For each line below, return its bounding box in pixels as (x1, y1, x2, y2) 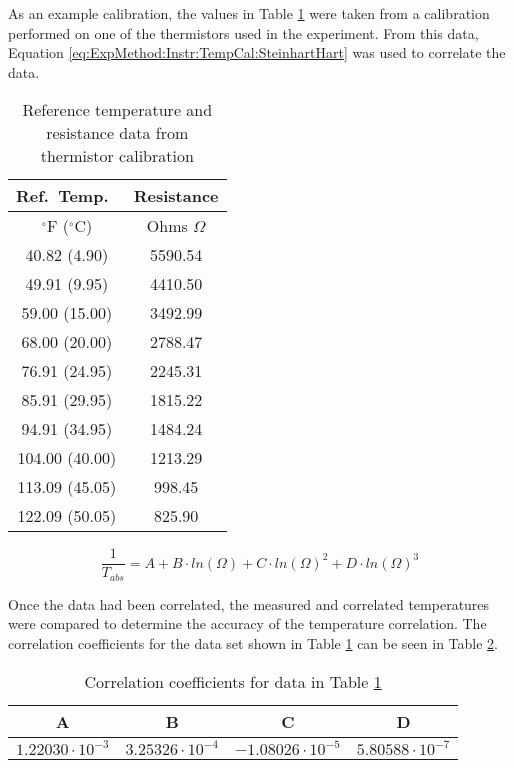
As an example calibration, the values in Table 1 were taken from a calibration (8, 3, 490, 23)
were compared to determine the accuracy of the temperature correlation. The (8, 613, 487, 634)
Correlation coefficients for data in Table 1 (84, 669, 382, 693)
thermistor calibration (40, 144, 194, 168)
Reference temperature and (22, 98, 213, 122)
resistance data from (46, 121, 189, 145)
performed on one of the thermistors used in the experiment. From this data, (8, 22, 479, 43)
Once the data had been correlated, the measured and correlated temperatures (8, 593, 490, 614)
